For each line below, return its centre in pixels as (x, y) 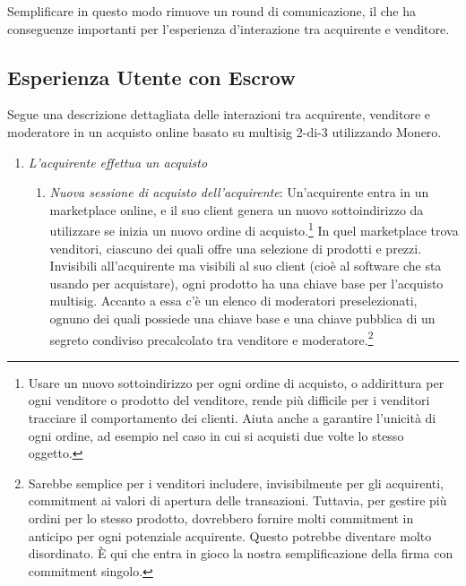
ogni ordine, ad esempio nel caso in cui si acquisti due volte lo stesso (216, 435)
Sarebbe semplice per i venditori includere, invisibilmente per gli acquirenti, (236, 483)
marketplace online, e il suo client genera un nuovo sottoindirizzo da (237, 209)
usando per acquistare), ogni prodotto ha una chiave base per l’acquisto (246, 283)
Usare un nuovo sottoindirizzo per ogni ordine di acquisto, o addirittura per (236, 382)
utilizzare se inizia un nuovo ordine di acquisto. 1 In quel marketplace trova (254, 229)
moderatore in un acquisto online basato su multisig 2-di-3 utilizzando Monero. (224, 131)
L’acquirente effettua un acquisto (118, 162)
